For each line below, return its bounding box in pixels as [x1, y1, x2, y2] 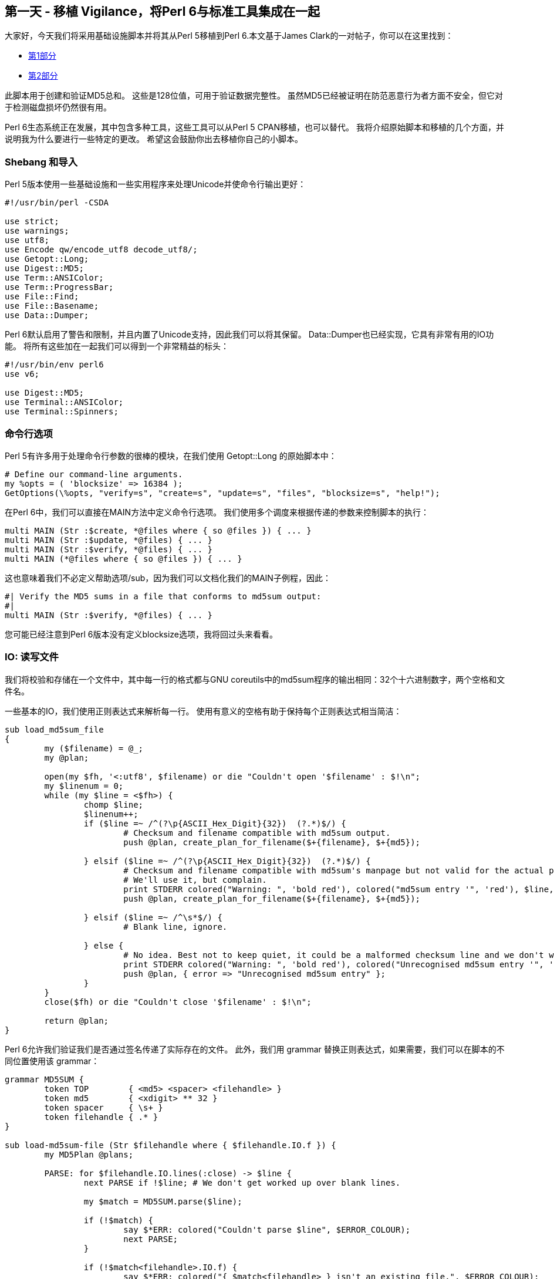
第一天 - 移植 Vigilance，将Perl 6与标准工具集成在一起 [5, 4, 320, 19]
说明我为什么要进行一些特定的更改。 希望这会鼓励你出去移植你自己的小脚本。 [5, 134, 303, 144]
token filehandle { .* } [44, 1112, 158, 1122]
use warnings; [5, 226, 69, 236]
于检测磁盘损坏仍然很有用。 [5, 102, 112, 113]
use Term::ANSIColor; [5, 273, 104, 283]
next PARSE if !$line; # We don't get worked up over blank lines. [83, 1177, 401, 1187]
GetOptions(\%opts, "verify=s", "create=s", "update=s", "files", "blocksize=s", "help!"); [5, 488, 440, 498]
